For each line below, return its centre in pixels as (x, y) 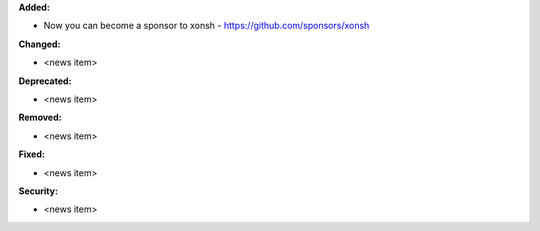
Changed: (39, 44)
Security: (38, 191)
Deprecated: (45, 81)
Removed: (40, 117)
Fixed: (31, 154)
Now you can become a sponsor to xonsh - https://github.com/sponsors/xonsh (206, 26)
